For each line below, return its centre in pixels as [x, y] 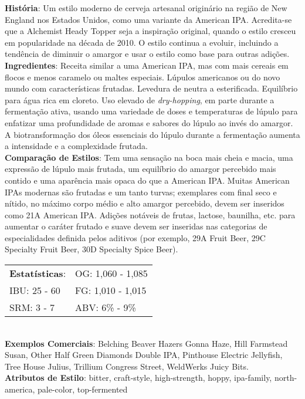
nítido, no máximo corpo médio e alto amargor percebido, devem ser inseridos [145, 203]
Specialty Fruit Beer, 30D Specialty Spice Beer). [91, 249]
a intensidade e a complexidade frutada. [76, 146]
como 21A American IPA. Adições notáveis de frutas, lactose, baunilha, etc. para [150, 214]
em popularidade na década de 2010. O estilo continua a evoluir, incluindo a [142, 42]
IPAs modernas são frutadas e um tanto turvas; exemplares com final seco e [141, 192]
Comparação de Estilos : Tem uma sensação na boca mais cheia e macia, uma [149, 157]
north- [286, 378]
